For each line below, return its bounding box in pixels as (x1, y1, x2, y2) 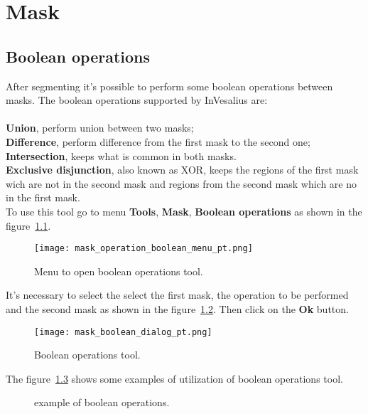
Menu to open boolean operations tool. (34, 263, 203, 278)
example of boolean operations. (34, 395, 170, 410)
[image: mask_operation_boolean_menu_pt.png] (34, 243, 253, 254)
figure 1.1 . (6, 218, 51, 233)
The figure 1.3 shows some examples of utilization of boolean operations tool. (6, 371, 343, 386)
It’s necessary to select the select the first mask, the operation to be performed (6, 287, 349, 302)
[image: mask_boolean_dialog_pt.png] (34, 327, 212, 337)
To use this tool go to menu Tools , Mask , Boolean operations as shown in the (6, 203, 362, 218)
